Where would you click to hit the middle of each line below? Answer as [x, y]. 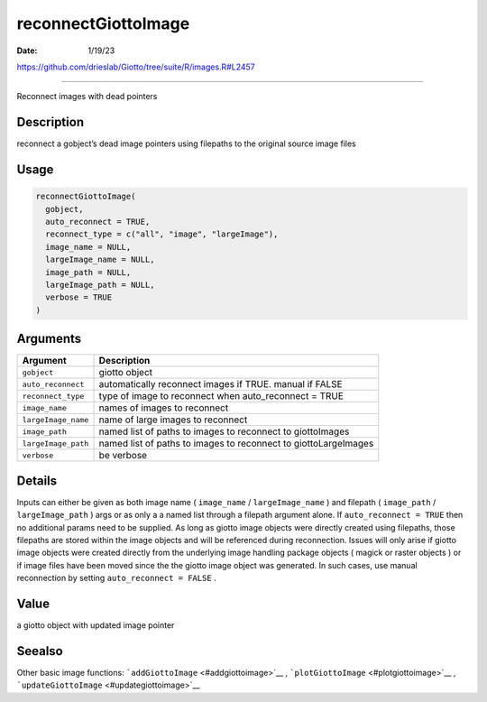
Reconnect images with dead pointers [87, 97]
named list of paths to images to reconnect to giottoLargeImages [236, 444]
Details [37, 480]
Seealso [40, 651]
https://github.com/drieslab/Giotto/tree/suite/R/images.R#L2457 [136, 67]
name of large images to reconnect [173, 420]
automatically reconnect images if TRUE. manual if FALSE [221, 384]
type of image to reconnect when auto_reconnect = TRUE [221, 396]
